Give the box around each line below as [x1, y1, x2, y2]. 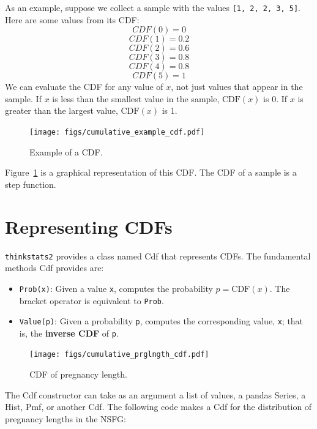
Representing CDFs [5, 214, 173, 239]
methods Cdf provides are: [5, 261, 104, 274]
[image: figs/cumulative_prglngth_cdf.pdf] [29, 350, 209, 359]
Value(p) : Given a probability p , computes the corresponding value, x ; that [19, 315, 304, 327]
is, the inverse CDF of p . [19, 326, 119, 339]
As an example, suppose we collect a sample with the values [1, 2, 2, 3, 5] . [5, 1, 300, 13]
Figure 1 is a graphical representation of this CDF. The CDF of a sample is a [5, 166, 297, 179]
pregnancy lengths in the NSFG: [5, 412, 126, 425]
